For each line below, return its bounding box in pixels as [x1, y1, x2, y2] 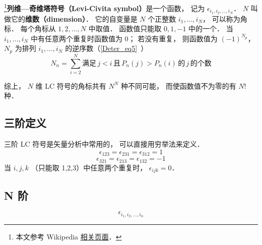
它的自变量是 [95, 13, 138, 24]
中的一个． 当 [188, 23, 233, 34]
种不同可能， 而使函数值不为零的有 [121, 80, 236, 91]
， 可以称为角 [203, 13, 247, 24]
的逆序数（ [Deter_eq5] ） [65, 43, 148, 53]
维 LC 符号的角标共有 [35, 80, 106, 91]
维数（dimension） [25, 13, 86, 24]
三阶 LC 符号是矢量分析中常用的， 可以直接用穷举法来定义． [4, 139, 204, 149]
